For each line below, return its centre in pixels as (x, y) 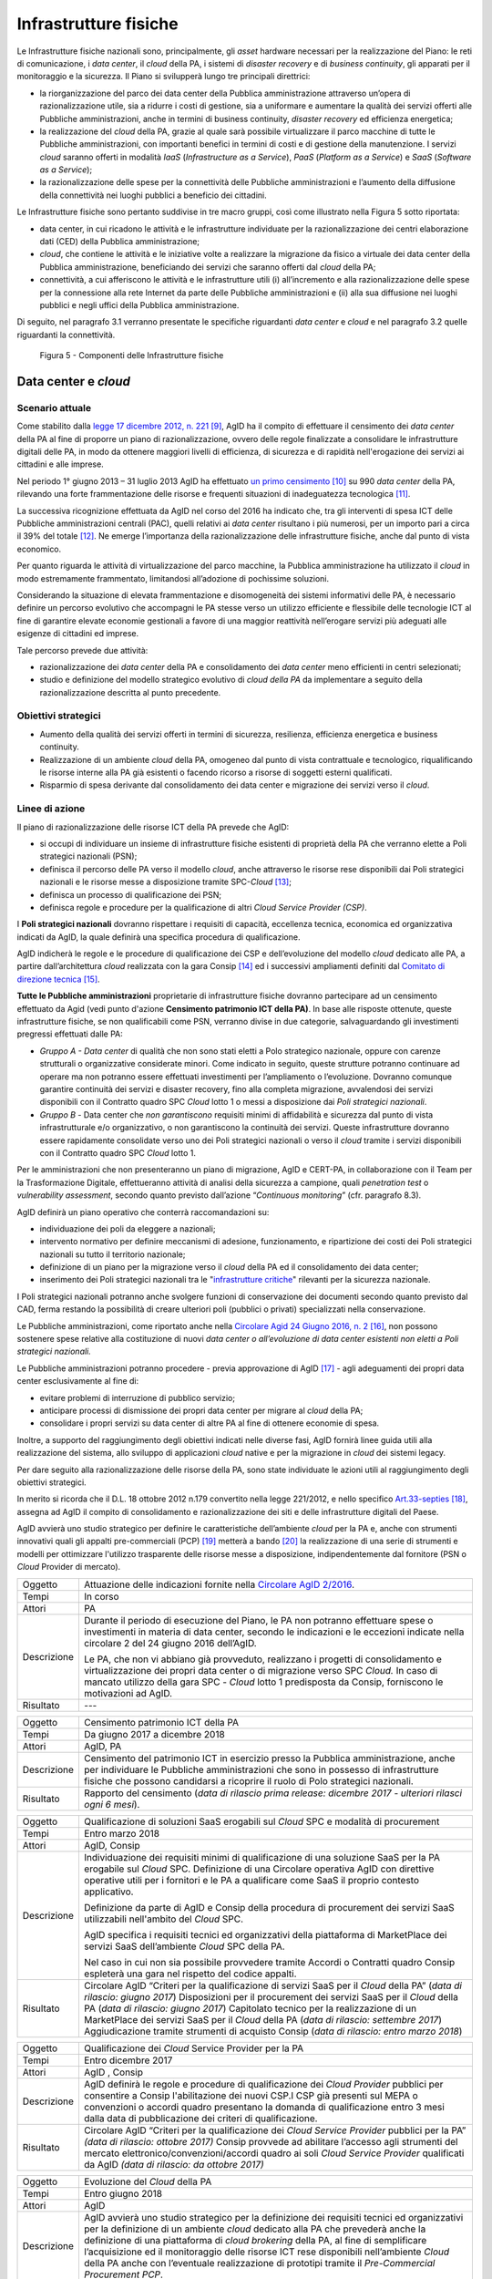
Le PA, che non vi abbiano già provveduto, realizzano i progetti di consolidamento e (262, 1659)
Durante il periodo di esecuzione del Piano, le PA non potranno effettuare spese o (258, 1620)
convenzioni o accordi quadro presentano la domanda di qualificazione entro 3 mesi (264, 2107)
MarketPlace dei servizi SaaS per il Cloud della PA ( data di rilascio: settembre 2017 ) (262, 2019)
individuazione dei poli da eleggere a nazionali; (128, 1228)
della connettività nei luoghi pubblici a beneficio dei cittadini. (154, 195)
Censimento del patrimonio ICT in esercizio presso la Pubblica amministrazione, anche (269, 1758)
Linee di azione (51, 809)
